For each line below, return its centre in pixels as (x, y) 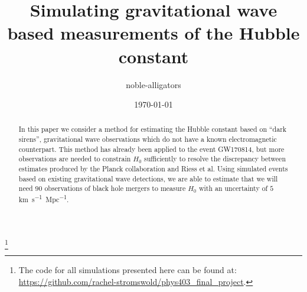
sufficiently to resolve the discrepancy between (215, 159)
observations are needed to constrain (75, 159)
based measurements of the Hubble (153, 33)
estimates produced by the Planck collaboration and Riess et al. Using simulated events (153, 169)
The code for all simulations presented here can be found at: (128, 270)
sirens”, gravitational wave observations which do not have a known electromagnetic (148, 139)
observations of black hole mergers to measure (115, 188)
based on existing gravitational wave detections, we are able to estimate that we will (148, 178)
